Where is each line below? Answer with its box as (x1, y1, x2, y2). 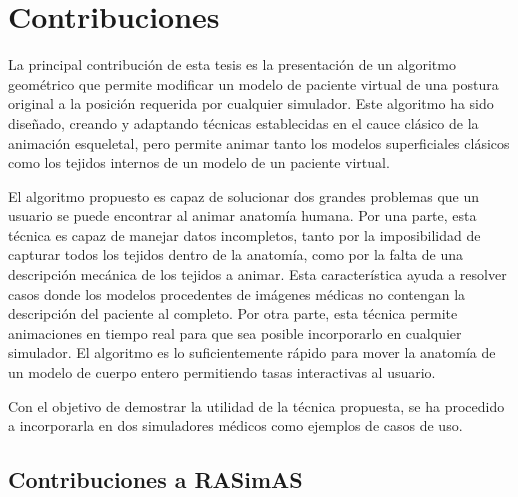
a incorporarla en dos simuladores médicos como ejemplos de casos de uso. (8, 415, 463, 436)
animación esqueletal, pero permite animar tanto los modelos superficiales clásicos (8, 132, 510, 153)
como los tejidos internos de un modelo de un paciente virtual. (8, 152, 390, 173)
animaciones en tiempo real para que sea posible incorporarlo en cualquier (8, 322, 462, 343)
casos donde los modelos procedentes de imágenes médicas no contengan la (8, 283, 466, 304)
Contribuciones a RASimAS (8, 464, 303, 495)
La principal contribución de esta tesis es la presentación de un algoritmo (8, 54, 456, 75)
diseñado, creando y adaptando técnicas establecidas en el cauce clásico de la (8, 112, 479, 133)
